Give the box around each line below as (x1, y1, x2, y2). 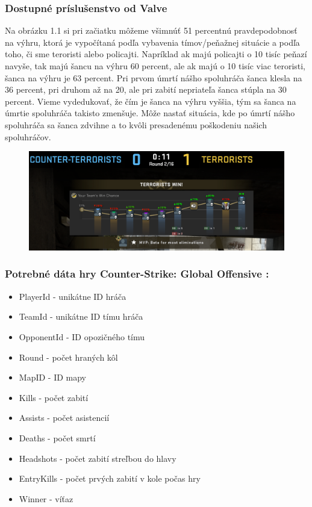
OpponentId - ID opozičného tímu (19, 330, 145, 343)
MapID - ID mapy (19, 371, 87, 384)
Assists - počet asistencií (19, 411, 110, 424)
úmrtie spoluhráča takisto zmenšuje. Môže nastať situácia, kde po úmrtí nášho (5, 107, 295, 119)
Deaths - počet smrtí (19, 431, 96, 444)
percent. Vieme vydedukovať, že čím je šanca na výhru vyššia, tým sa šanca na (5, 95, 296, 107)
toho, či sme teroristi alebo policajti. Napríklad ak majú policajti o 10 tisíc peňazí (5, 48, 307, 60)
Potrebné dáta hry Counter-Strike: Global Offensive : (5, 266, 269, 281)
